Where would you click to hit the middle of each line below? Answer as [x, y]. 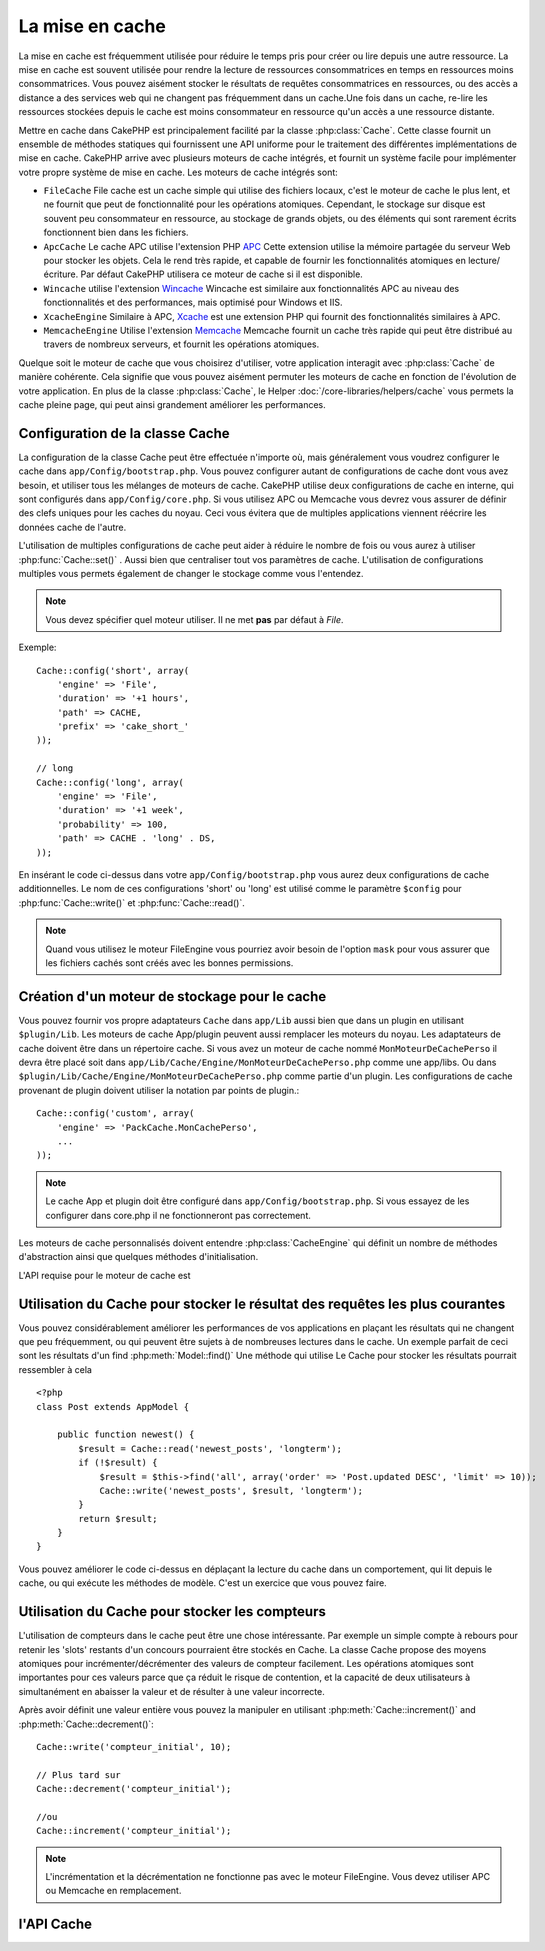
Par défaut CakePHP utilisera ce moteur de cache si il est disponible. [222, 274]
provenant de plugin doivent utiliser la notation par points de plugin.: [159, 1090]
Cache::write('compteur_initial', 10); [134, 1746]
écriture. [61, 274]
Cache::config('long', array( [110, 782]
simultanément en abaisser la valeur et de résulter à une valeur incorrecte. [171, 1691]
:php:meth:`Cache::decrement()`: [86, 1724]
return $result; [118, 1518]
